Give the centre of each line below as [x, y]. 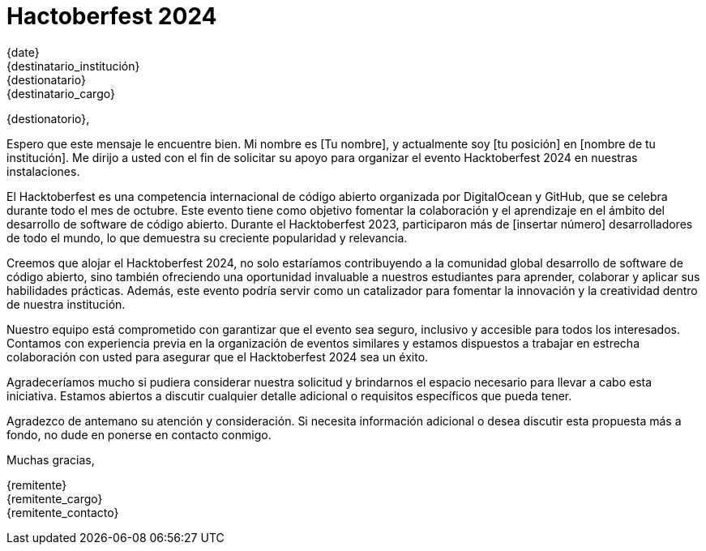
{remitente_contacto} [63, 512]
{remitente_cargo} [55, 498]
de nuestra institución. [66, 304]
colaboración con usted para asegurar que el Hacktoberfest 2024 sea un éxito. [218, 357]
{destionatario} [46, 79]
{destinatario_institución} [73, 66]
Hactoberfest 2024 [112, 16]
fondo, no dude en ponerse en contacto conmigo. [139, 434]
